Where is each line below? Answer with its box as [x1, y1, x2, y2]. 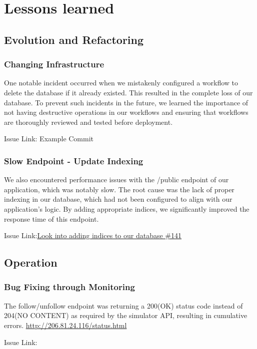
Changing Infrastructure [4, 58, 104, 70]
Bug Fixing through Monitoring [4, 281, 135, 293]
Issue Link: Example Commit [4, 133, 94, 144]
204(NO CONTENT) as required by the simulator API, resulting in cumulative [4, 310, 247, 321]
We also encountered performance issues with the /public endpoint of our [4, 174, 229, 185]
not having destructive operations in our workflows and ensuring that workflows [4, 107, 248, 117]
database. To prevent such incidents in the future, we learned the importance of [4, 97, 248, 107]
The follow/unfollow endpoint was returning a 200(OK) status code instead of [4, 300, 243, 311]
